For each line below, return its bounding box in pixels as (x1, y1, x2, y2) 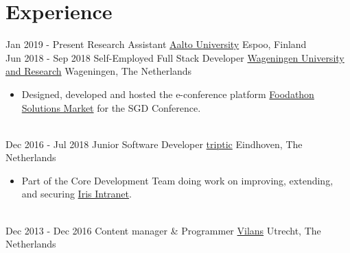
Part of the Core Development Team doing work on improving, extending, (21, 173, 334, 187)
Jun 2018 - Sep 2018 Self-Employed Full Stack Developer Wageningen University (5, 50, 345, 64)
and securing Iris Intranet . (21, 186, 132, 201)
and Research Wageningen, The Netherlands (5, 64, 192, 78)
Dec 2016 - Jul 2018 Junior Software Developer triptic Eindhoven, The (5, 136, 303, 151)
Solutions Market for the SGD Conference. (21, 100, 201, 115)
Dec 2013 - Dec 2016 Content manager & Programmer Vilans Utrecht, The (5, 223, 321, 237)
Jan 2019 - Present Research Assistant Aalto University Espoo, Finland (5, 37, 307, 51)
